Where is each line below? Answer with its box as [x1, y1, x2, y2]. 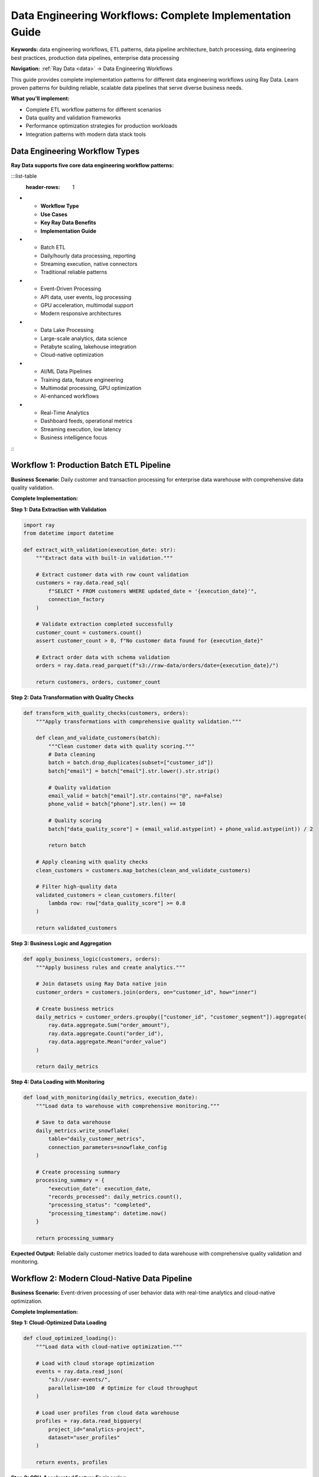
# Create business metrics [35, 1005, 115, 1012]
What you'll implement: [11, 95, 70, 102]
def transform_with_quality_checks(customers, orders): [23, 710, 189, 717]
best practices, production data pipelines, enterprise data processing [11, 54, 180, 61]
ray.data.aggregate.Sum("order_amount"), [48, 1022, 170, 1029]
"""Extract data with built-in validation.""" [35, 555, 174, 561]
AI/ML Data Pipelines [40, 368, 92, 375]
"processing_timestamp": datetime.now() [48, 1210, 167, 1216]
